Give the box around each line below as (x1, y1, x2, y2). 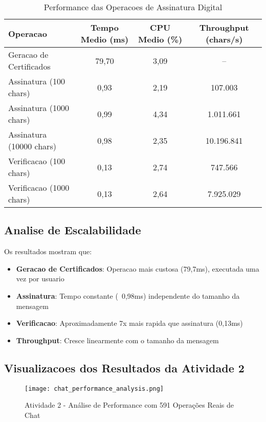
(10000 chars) (8, 140, 56, 152)
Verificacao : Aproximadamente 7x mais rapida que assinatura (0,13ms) (16, 318, 243, 328)
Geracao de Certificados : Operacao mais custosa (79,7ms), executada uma (16, 263, 259, 274)
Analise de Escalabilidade (4, 222, 141, 238)
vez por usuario (16, 273, 64, 284)
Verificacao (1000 (8, 182, 70, 193)
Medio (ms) (80, 33, 129, 45)
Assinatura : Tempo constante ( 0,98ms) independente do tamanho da (16, 290, 240, 301)
